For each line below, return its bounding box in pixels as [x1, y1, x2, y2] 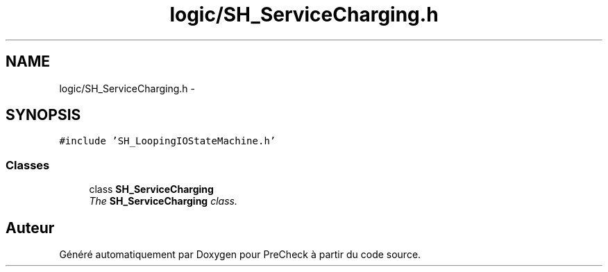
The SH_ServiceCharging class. [89, 195, 237, 207]
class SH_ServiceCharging [89, 183, 214, 196]
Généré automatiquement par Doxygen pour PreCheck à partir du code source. [59, 248, 421, 261]
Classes [6, 158, 50, 172]
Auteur [6, 219, 55, 237]
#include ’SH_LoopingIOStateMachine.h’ [59, 135, 276, 147]
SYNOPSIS [6, 106, 81, 124]
